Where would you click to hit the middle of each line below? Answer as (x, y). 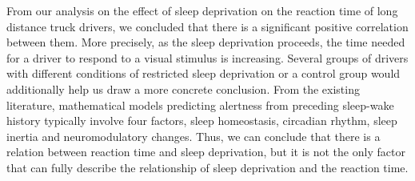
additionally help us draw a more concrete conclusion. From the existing (183, 88)
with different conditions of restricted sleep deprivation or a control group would (204, 73)
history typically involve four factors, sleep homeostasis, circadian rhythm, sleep (202, 121)
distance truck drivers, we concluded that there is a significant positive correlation (207, 26)
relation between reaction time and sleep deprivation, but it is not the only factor (206, 152)
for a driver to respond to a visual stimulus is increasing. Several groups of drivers (207, 57)
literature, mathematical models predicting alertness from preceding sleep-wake (200, 105)
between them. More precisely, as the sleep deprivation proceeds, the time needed (206, 42)
